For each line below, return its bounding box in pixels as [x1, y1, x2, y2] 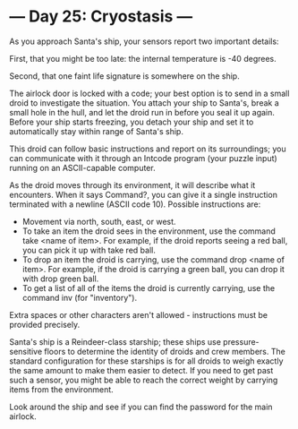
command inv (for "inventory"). [21, 292, 137, 303]
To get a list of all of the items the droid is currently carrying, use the [21, 282, 276, 293]
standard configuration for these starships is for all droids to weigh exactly [9, 356, 284, 366]
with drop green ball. [21, 273, 99, 284]
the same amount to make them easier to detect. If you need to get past [9, 365, 274, 375]
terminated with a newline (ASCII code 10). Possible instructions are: [9, 199, 261, 210]
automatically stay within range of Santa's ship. [9, 125, 183, 136]
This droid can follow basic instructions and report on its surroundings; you [9, 143, 286, 154]
